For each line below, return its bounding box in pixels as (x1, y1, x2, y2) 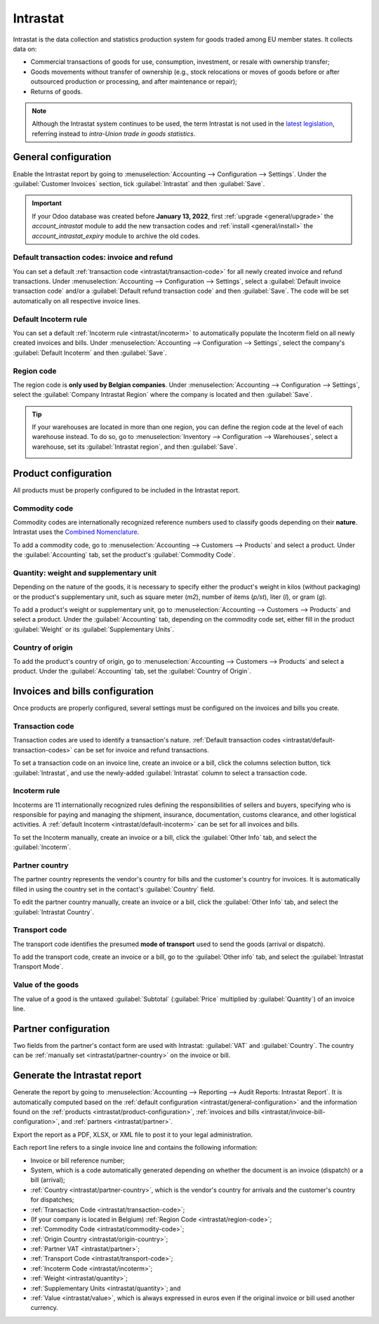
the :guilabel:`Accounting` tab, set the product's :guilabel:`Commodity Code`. (13, 551, 236, 559)
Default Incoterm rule (13, 314, 88, 324)
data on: (13, 44, 37, 53)
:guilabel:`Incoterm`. (13, 843, 72, 851)
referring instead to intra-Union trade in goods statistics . (32, 129, 196, 138)
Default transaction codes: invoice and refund (13, 253, 173, 263)
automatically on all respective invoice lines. (13, 296, 140, 305)
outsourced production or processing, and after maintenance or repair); (30, 77, 238, 86)
